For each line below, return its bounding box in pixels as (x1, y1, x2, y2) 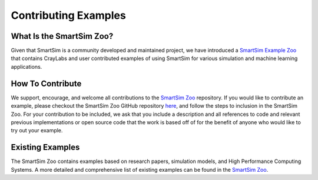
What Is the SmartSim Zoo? (11, 31, 114, 41)
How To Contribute (11, 78, 82, 88)
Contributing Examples (11, 9, 126, 22)
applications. (11, 63, 42, 70)
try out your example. (11, 127, 63, 134)
